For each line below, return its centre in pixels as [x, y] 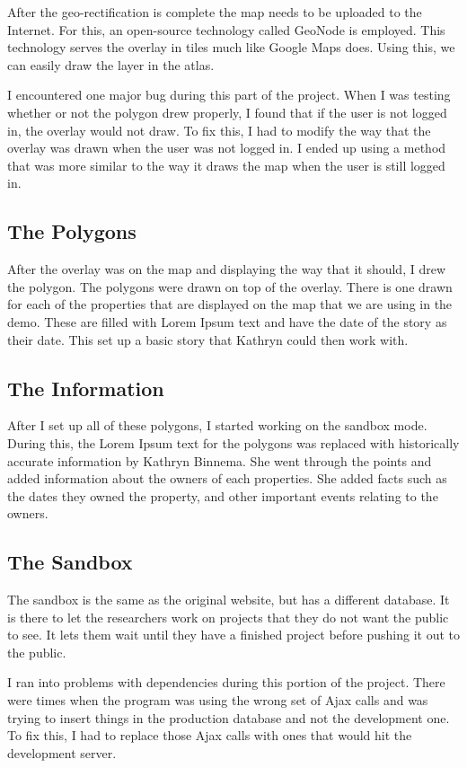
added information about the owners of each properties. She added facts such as [227, 478]
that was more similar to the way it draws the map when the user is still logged [226, 165]
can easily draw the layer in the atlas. [111, 64]
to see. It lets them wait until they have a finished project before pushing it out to [233, 635]
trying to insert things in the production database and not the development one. [229, 717]
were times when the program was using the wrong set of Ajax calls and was [218, 700]
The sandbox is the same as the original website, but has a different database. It [229, 600]
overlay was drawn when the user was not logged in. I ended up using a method [227, 148]
